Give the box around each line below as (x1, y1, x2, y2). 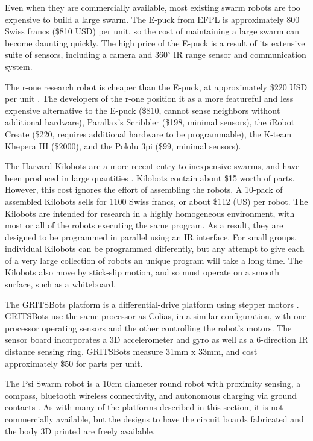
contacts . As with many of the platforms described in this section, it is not (5, 401, 283, 413)
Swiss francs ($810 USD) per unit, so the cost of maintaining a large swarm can (5, 25, 300, 37)
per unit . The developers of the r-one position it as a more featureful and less (5, 92, 294, 105)
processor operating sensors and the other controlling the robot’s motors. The (5, 321, 292, 334)
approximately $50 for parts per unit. (5, 357, 143, 369)
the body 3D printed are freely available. (5, 424, 155, 437)
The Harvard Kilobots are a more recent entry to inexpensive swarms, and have (5, 160, 300, 172)
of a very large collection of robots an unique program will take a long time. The (5, 254, 303, 266)
